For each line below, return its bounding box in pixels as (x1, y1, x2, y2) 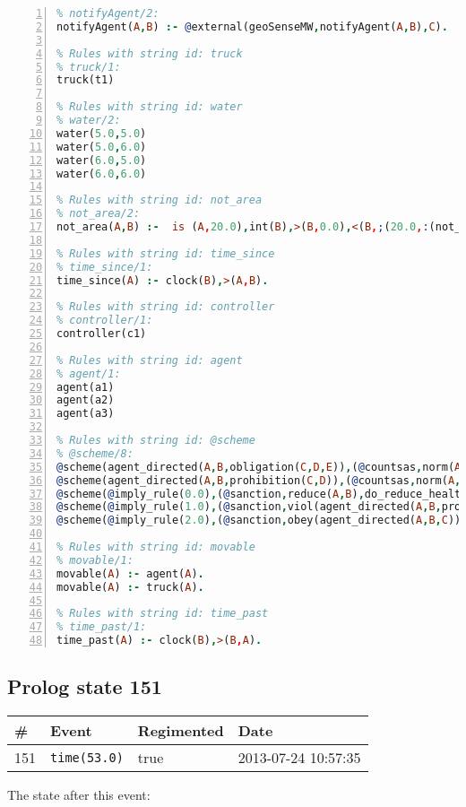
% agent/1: (56, 367, 121, 380)
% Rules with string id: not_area (56, 194, 263, 207)
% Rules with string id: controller (56, 300, 275, 314)
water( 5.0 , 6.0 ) (56, 140, 147, 153)
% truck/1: (56, 60, 121, 74)
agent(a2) (56, 394, 115, 407)
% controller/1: (56, 314, 153, 327)
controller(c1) (56, 327, 147, 340)
